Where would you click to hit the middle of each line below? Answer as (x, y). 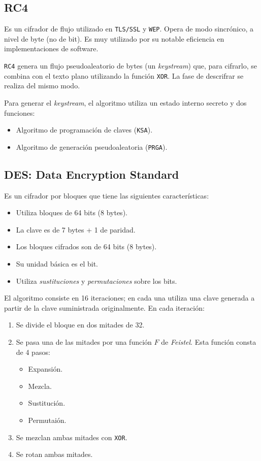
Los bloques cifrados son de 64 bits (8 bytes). (86, 246)
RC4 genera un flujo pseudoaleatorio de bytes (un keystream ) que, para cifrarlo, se (131, 66)
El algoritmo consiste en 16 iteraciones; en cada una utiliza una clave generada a (129, 298)
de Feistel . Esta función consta (209, 342)
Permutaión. (47, 420)
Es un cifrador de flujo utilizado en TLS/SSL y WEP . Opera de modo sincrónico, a (129, 29)
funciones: (20, 112)
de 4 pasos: (33, 352)
